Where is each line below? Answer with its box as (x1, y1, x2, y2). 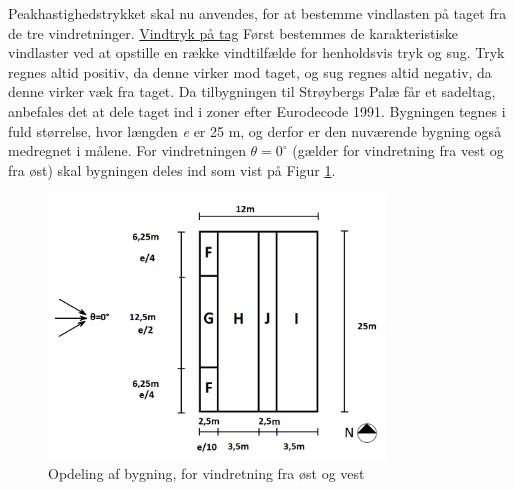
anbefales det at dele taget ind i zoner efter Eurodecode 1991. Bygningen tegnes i (8, 100, 506, 121)
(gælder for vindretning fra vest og (292, 140, 504, 161)
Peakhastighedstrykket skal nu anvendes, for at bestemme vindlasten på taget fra (8, 3, 507, 23)
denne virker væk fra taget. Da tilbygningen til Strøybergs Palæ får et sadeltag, (8, 81, 496, 102)
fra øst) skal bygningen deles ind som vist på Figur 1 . (8, 159, 336, 180)
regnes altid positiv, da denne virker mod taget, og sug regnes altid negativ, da (8, 61, 492, 82)
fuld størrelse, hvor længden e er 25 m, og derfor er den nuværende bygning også (8, 120, 502, 141)
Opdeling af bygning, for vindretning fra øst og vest (48, 462, 365, 483)
